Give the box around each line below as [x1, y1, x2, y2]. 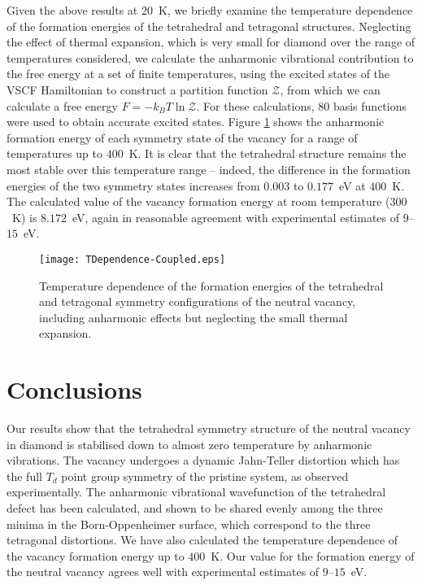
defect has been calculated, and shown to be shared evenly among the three [7, 500, 383, 517]
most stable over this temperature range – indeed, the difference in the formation [7, 160, 411, 177]
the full [7, 467, 42, 484]
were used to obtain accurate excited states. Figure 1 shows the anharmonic [7, 113, 385, 130]
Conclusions [7, 373, 142, 406]
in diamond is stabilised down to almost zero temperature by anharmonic [7, 435, 372, 452]
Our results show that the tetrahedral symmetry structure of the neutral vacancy [7, 420, 411, 437]
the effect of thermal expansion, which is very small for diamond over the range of [7, 33, 415, 50]
